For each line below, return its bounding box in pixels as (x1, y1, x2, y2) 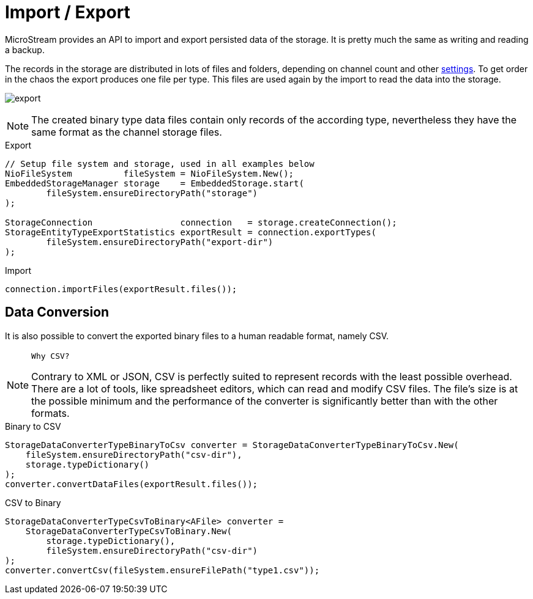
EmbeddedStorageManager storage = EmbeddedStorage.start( (5, 178, 304, 188)
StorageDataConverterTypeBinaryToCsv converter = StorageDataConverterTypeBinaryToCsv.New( (5, 439, 459, 450)
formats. (31, 406, 70, 419)
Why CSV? (31, 351, 70, 361)
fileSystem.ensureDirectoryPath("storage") (46, 188, 258, 198)
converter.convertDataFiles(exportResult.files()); (5, 479, 258, 489)
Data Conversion (5, 304, 110, 320)
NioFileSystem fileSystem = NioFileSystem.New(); (5, 168, 294, 178)
